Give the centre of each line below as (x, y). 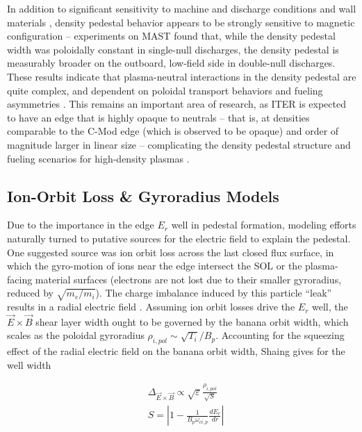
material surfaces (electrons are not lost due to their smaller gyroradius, (188, 279)
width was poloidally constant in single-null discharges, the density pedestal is (173, 49)
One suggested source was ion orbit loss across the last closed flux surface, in (171, 252)
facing (20, 279)
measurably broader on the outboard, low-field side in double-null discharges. (171, 63)
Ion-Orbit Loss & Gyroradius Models (143, 196)
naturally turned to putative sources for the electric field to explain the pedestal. (179, 238)
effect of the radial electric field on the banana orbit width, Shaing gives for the (176, 351)
